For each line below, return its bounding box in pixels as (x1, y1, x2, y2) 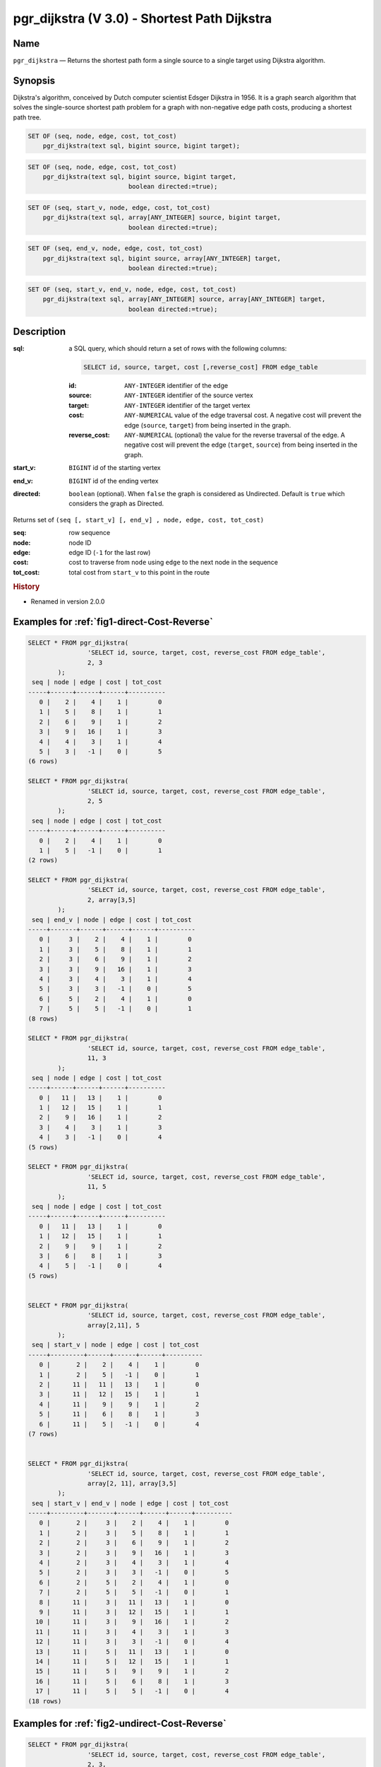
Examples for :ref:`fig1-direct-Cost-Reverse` (13, 616, 213, 628)
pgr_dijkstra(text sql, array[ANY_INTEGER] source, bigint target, (42, 213, 282, 222)
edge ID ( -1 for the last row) (68, 548, 151, 556)
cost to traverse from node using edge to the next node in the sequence (68, 558, 279, 567)
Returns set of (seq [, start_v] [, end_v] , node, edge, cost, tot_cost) (13, 515, 265, 524)
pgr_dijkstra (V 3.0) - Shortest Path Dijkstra (13, 11, 272, 26)
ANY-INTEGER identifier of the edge (124, 382, 229, 390)
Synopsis (13, 74, 56, 86)
